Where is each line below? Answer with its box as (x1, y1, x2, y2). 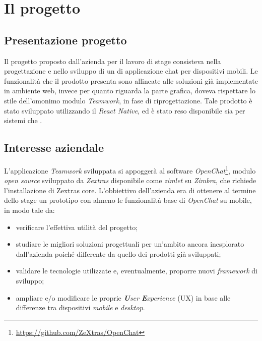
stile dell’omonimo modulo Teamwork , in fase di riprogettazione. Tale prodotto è (4, 95, 252, 105)
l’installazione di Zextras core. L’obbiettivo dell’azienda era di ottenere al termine (4, 185, 256, 195)
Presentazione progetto (4, 32, 127, 47)
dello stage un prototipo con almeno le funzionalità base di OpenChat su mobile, (4, 195, 252, 205)
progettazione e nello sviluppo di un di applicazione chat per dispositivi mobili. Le (4, 66, 258, 76)
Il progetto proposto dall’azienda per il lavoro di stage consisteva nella (4, 55, 221, 66)
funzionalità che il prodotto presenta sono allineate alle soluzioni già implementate (4, 75, 258, 86)
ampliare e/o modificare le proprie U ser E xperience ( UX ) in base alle (16, 292, 231, 303)
